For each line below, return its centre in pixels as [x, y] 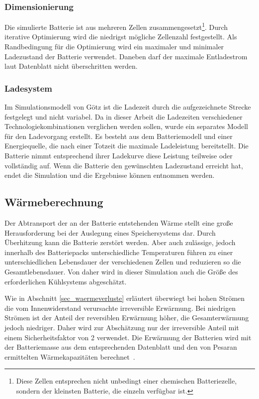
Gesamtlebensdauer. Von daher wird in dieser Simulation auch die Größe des [121, 271]
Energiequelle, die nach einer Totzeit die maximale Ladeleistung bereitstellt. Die [127, 146]
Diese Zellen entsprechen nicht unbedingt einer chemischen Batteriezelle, [127, 381]
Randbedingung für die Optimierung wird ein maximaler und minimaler [114, 47]
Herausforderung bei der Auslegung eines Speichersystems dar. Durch [110, 232]
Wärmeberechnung [54, 202]
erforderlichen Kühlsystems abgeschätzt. [66, 281]
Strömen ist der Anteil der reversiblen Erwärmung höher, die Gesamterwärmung [127, 318]
